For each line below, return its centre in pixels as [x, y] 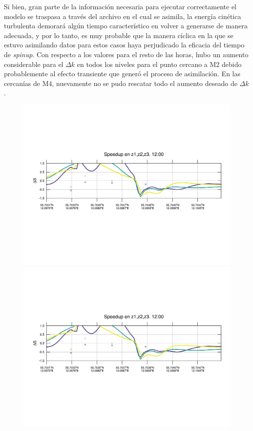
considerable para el [34, 64]
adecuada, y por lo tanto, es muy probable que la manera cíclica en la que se [119, 35]
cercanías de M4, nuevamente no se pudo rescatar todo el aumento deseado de [121, 83]
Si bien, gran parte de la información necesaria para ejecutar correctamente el [120, 6]
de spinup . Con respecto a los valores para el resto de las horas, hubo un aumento [126, 54]
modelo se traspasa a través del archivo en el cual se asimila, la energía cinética [123, 16]
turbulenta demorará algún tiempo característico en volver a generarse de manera [126, 26]
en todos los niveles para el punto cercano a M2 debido [159, 64]
